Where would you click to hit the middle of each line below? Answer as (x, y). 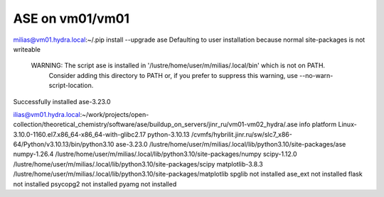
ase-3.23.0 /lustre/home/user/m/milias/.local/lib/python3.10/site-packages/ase (231, 145)
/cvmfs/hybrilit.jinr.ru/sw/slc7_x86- (242, 134)
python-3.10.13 (168, 134)
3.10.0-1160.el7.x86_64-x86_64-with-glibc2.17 (79, 134)
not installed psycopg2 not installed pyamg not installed (95, 184)
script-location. (71, 86)
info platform (318, 125)
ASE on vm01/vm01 (71, 18)
